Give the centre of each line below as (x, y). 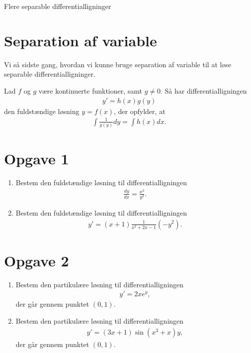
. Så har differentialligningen (204, 90)
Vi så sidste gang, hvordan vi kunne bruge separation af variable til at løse (118, 64)
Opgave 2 (37, 260)
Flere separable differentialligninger (58, 6)
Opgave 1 (37, 159)
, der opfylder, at (140, 111)
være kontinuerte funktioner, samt (90, 90)
